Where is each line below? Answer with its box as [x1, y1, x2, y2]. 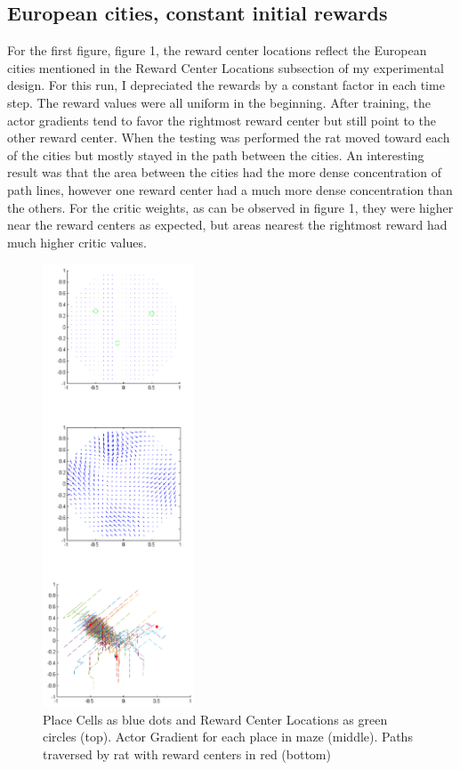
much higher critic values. [7, 232, 147, 251]
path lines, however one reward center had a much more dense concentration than [7, 180, 453, 199]
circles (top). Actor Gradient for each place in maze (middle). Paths [43, 727, 413, 746]
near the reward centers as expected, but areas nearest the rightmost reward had [7, 215, 448, 234]
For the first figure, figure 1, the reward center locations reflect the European [7, 41, 427, 60]
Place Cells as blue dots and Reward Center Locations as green [43, 709, 388, 728]
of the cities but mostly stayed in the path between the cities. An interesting [7, 145, 424, 164]
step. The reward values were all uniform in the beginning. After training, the [7, 93, 432, 111]
